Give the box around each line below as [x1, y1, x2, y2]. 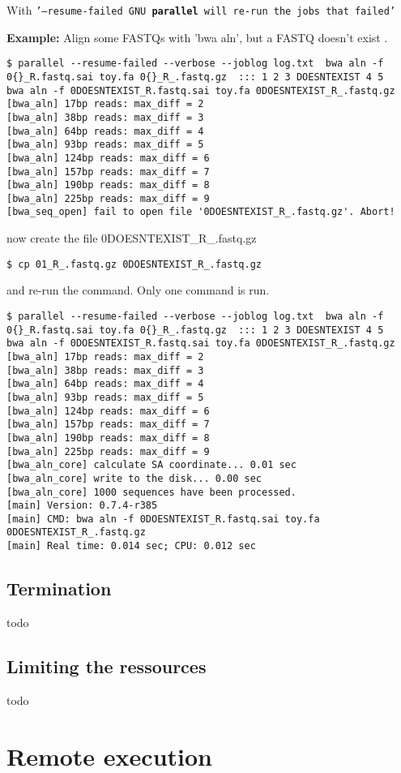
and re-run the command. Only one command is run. [6, 281, 270, 298]
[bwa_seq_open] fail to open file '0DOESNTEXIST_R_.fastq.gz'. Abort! [6, 206, 395, 218]
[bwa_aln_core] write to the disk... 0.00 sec [6, 472, 262, 484]
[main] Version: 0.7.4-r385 [6, 500, 158, 512]
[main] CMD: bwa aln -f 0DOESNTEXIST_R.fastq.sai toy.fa [6, 513, 320, 525]
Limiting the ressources [6, 653, 207, 678]
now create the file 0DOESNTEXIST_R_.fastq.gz [6, 230, 257, 247]
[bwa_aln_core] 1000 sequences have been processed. [6, 486, 296, 498]
